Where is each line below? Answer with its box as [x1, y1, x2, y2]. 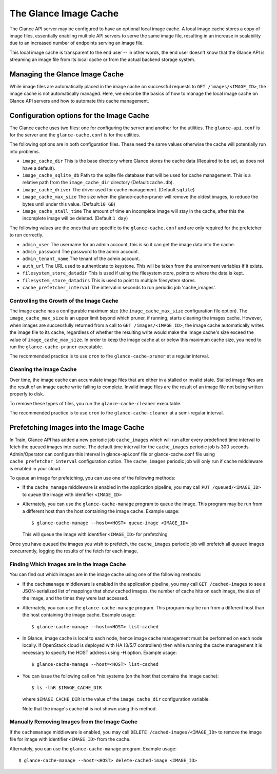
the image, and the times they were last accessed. [22, 595, 129, 601]
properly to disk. [9, 391, 45, 397]
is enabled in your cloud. [9, 465, 62, 471]
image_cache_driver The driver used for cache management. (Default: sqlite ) [22, 186, 195, 192]
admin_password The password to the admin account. [22, 248, 140, 254]
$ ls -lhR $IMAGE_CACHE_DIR [31, 685, 102, 690]
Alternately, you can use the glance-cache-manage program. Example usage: [9, 745, 177, 751]
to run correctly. [9, 232, 44, 238]
